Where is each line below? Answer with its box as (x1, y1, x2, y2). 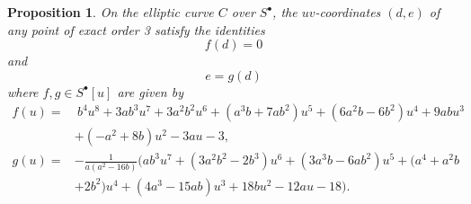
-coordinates (315, 3, 381, 21)
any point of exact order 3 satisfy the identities (7, 20, 265, 39)
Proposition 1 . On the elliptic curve (7, 3, 214, 21)
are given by (117, 82, 183, 101)
